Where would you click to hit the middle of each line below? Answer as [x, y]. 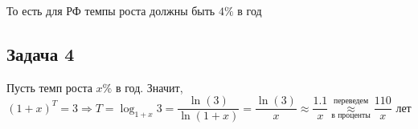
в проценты [351, 115]
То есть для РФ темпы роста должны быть [111, 10]
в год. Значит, [149, 87]
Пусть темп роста [49, 87]
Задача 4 [41, 53]
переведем [351, 101]
